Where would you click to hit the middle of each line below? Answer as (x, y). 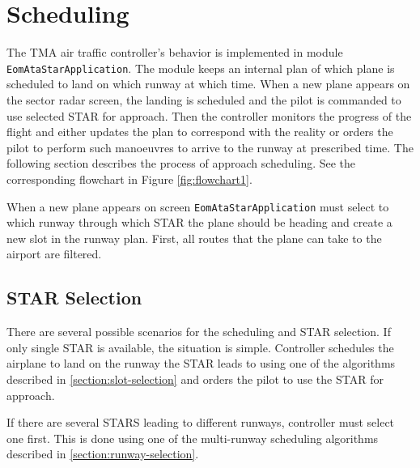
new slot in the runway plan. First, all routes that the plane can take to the (194, 238)
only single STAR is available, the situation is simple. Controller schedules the (200, 347)
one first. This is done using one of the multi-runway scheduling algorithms (193, 438)
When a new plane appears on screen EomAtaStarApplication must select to (198, 206)
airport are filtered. (54, 254)
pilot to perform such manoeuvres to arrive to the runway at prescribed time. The (210, 147)
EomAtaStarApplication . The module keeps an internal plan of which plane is (201, 68)
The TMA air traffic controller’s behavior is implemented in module (175, 52)
